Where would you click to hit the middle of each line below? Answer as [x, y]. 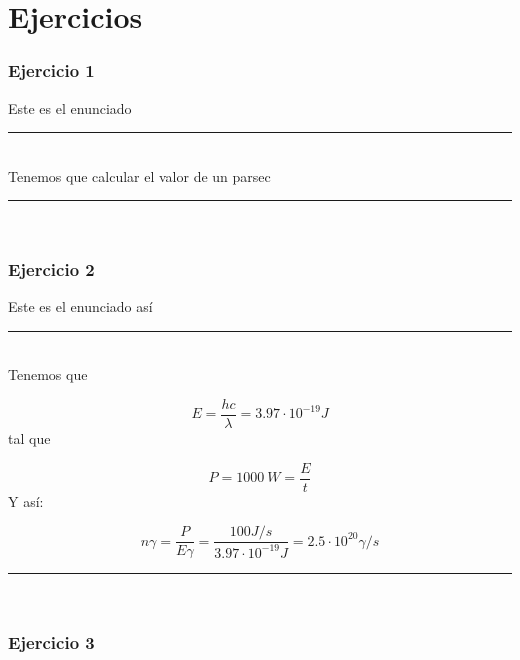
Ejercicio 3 [51, 641]
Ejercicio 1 [51, 70]
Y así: [26, 500]
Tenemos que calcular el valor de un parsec [139, 175]
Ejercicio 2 [51, 268]
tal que [29, 438]
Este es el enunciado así [80, 306]
